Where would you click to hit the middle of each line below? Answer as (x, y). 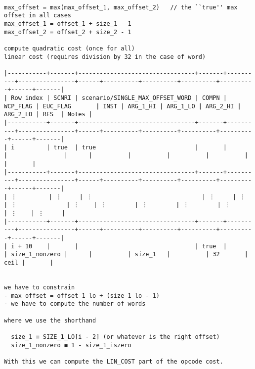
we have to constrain (40, 287)
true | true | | (140, 147)
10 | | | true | (126, 246)
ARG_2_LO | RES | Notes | (48, 115)
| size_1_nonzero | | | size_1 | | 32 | (126, 254)
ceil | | (29, 263)
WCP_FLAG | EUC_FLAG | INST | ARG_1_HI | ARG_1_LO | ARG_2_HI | (123, 106)
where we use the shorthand (50, 320)
